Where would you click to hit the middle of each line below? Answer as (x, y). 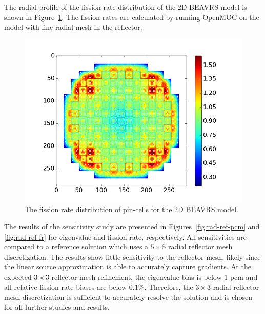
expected (18, 276)
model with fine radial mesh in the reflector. (73, 27)
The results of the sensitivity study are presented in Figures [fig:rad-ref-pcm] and (132, 226)
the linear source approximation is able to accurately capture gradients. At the (128, 267)
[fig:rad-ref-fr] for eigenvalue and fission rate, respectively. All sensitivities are (125, 236)
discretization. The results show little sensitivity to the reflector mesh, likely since (132, 256)
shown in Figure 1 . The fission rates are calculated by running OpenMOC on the (132, 17)
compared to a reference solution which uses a (76, 247)
